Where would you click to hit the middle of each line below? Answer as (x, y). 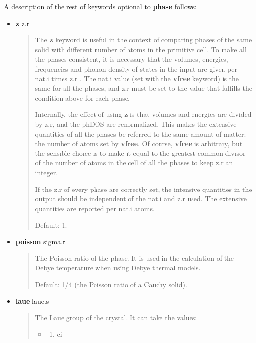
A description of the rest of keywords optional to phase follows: (100, 6)
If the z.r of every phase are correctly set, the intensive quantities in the (144, 189)
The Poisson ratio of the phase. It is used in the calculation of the (135, 258)
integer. (47, 172)
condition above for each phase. (82, 97)
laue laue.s (32, 301)
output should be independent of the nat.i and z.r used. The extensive (141, 199)
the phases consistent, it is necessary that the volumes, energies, (132, 59)
